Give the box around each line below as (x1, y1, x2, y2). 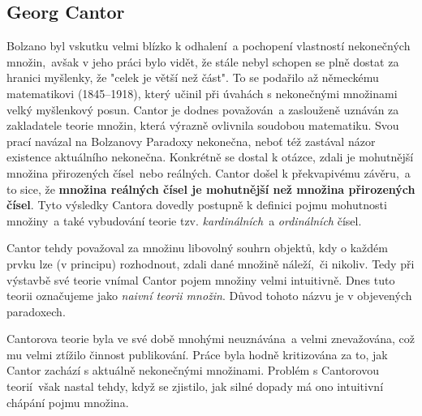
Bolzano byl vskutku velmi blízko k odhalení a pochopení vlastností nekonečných (6, 37, 411, 54)
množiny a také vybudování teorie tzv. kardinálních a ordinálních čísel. (6, 212, 362, 229)
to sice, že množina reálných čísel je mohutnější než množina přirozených (6, 180, 416, 197)
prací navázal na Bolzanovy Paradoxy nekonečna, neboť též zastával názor (6, 132, 376, 149)
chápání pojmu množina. (6, 393, 129, 410)
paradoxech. (6, 302, 66, 320)
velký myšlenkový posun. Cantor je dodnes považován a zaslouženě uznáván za (6, 101, 399, 118)
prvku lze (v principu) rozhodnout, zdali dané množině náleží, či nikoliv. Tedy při (6, 255, 415, 272)
